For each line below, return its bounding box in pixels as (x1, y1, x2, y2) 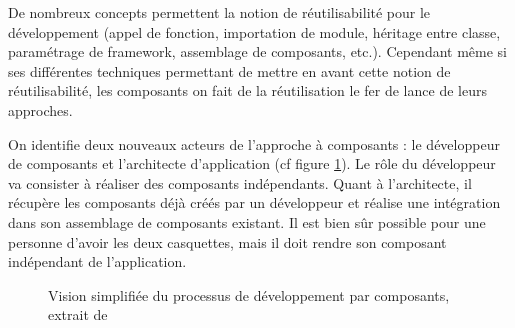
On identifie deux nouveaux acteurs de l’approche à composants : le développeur (8, 133, 500, 154)
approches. (8, 99, 73, 120)
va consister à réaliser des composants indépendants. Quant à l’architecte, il (8, 172, 472, 193)
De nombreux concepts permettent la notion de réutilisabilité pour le (8, 2, 431, 22)
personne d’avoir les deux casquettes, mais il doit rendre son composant (8, 231, 447, 252)
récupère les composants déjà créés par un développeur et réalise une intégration (8, 192, 501, 213)
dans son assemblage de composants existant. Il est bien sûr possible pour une (8, 211, 486, 232)
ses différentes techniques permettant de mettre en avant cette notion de (8, 60, 451, 81)
